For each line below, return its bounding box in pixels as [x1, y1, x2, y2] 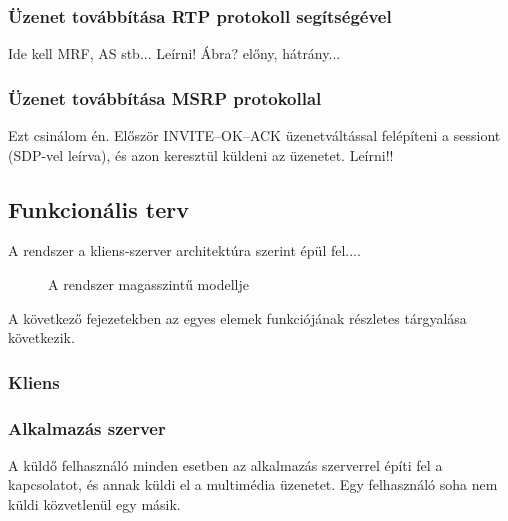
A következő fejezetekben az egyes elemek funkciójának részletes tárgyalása [8, 307, 467, 328]
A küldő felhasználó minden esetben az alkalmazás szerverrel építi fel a [8, 454, 443, 475]
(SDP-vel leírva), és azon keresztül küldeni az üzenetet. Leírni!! [8, 144, 394, 165]
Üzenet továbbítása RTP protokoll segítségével [8, 3, 392, 28]
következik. [8, 327, 75, 348]
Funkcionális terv [8, 193, 189, 224]
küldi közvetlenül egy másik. [8, 494, 181, 515]
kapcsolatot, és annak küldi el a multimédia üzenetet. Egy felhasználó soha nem [8, 474, 498, 495]
